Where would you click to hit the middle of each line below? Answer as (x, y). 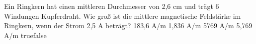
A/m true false (25, 35)
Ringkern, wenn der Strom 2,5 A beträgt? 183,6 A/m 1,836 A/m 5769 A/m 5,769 (128, 25)
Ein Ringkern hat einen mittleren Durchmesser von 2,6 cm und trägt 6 (112, 6)
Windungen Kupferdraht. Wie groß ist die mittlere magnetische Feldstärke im (123, 16)
